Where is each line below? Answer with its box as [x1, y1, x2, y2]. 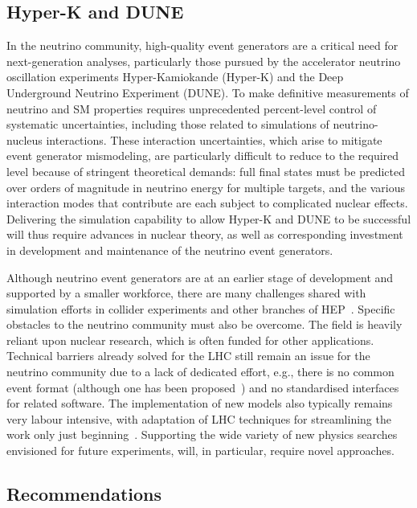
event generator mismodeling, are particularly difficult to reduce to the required [6, 147, 399, 164]
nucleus [6, 131, 43, 148]
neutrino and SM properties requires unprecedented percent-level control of [6, 100, 377, 117]
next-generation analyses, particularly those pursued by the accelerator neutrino [6, 52, 401, 69]
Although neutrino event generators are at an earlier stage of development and [6, 268, 394, 285]
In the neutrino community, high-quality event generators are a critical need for [6, 37, 399, 54]
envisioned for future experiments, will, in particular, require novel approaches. [6, 442, 395, 459]
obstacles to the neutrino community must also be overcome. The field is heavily [6, 316, 403, 333]
